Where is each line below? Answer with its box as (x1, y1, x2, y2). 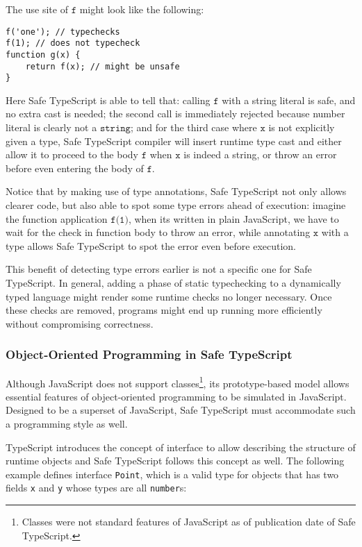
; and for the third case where (130, 120, 257, 135)
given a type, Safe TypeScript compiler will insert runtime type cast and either (6, 133, 342, 148)
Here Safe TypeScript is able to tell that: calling (6, 92, 211, 107)
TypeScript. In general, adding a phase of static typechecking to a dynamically (6, 276, 341, 289)
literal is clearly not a (6, 120, 97, 135)
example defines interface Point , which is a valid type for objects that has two (6, 466, 339, 481)
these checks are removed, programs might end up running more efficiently (6, 303, 322, 317)
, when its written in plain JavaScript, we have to (128, 211, 339, 226)
